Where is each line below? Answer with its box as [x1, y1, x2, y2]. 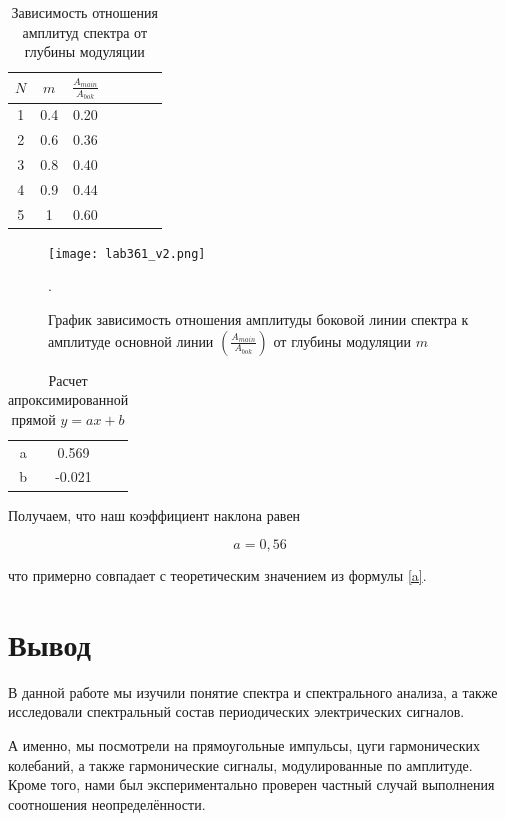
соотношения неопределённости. [8, 793, 206, 814]
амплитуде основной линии [48, 330, 214, 351]
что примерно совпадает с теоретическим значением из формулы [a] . [8, 565, 427, 586]
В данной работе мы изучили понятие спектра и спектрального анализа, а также [8, 681, 498, 702]
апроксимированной [8, 389, 129, 410]
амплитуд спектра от [22, 21, 148, 42]
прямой [11, 408, 56, 429]
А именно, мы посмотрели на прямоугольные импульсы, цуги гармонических [8, 735, 481, 756]
